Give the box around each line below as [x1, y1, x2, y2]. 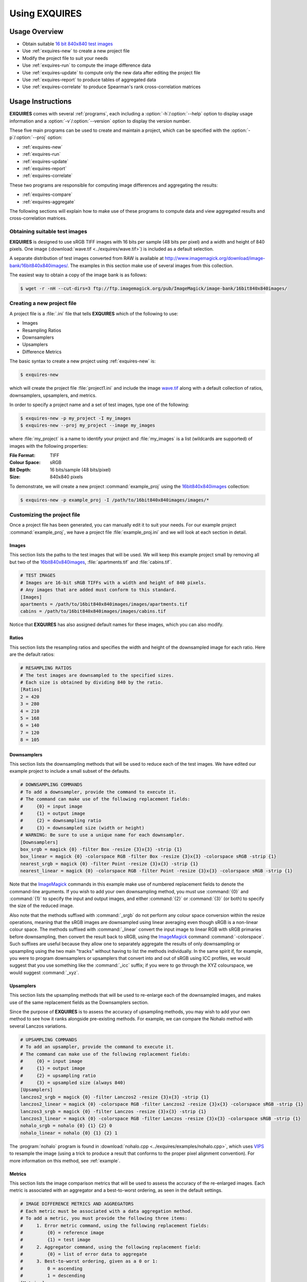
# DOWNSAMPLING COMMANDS [20, 782, 83, 788]
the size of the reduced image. [9, 903, 74, 909]
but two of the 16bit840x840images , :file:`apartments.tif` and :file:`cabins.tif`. [9, 559, 172, 565]
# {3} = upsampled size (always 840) [20, 1080, 126, 1086]
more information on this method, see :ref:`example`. [9, 1157, 121, 1164]
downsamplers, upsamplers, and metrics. [9, 392, 97, 398]
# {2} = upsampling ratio [20, 1072, 96, 1078]
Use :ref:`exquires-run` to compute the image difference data [22, 62, 151, 69]
